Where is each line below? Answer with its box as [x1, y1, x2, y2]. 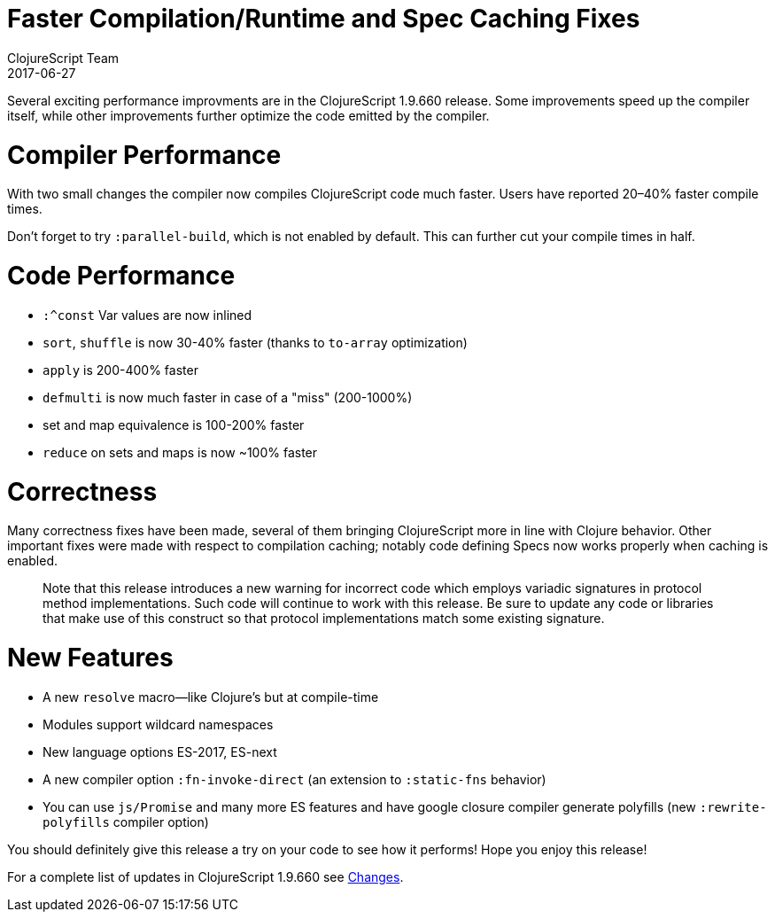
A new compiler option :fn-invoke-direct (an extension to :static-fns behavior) [43, 771, 546, 787]
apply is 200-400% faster [43, 362, 198, 378]
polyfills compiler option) [43, 814, 209, 829]
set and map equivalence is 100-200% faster [43, 417, 305, 432]
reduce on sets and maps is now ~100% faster [43, 444, 318, 460]
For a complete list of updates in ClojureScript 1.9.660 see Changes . [7, 868, 404, 884]
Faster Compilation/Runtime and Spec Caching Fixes [7, 4, 640, 34]
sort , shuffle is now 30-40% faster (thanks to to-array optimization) [43, 334, 468, 350]
